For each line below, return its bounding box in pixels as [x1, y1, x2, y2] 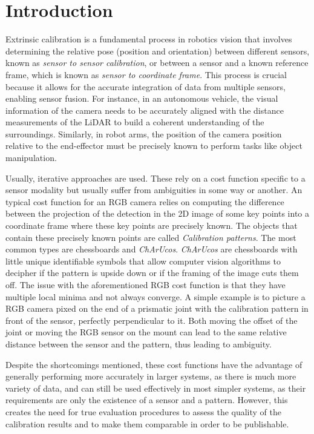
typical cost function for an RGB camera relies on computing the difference [5, 195, 284, 208]
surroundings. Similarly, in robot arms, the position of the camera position [5, 127, 282, 140]
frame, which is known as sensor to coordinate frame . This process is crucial [5, 68, 287, 81]
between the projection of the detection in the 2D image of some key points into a [5, 207, 310, 220]
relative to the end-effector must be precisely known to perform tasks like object [5, 139, 303, 152]
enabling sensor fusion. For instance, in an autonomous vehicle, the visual [5, 92, 278, 105]
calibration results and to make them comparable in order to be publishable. [5, 417, 289, 430]
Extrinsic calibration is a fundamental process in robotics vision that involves [5, 33, 292, 45]
